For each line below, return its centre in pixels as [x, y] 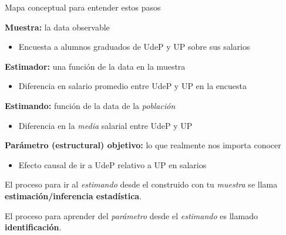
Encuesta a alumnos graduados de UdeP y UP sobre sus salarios [134, 47]
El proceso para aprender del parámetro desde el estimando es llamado [131, 215]
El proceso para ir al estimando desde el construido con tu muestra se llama [141, 184]
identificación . [33, 227]
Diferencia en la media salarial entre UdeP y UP [105, 125]
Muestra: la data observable [57, 27]
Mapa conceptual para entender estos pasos [83, 7]
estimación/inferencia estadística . [73, 195]
